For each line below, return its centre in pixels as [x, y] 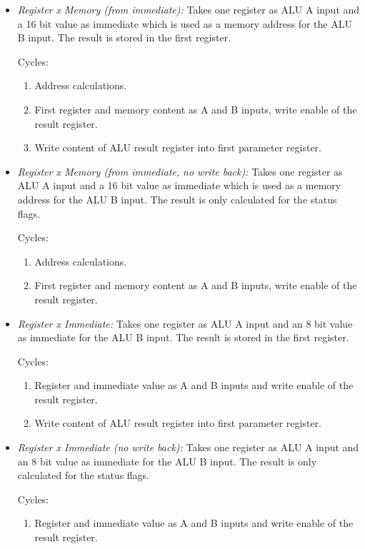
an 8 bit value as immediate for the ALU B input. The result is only [167, 461]
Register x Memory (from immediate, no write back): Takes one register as [180, 171]
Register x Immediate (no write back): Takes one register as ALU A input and [188, 447]
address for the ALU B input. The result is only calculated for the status [177, 199]
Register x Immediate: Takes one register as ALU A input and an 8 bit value [185, 323]
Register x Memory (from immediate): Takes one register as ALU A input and [189, 9]
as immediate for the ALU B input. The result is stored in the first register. [183, 337]
